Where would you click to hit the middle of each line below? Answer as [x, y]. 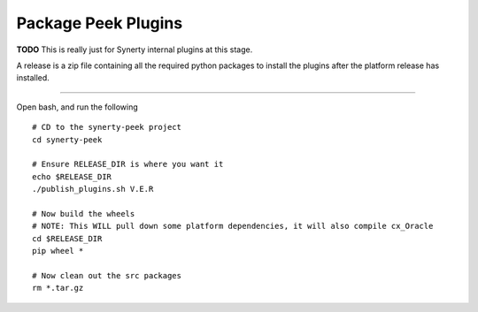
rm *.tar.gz [58, 288]
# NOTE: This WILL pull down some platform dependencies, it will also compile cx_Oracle [233, 226]
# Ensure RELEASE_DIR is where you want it [128, 164]
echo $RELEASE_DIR [72, 176]
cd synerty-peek [67, 140]
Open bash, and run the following [77, 107]
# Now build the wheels [84, 213]
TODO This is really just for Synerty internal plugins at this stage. [135, 49]
